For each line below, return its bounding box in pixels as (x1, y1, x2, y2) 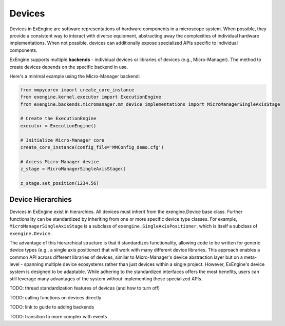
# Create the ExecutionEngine (20, 116, 97, 122)
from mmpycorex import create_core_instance (20, 87, 135, 92)
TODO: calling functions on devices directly (9, 294, 102, 300)
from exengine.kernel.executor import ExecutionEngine (20, 94, 161, 100)
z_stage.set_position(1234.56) (20, 180, 100, 186)
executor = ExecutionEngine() (20, 123, 97, 128)
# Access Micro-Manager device (20, 159, 100, 164)
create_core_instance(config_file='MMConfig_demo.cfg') (20, 144, 164, 150)
